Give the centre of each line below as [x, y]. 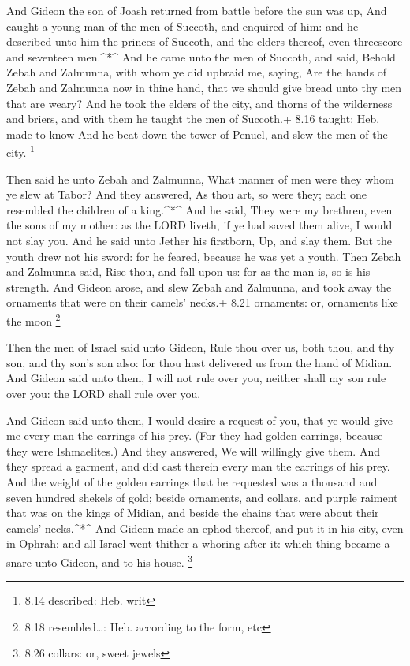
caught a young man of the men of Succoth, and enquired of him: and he [183, 26]
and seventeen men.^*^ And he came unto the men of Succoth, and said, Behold [201, 56]
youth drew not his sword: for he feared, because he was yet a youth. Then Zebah [204, 256]
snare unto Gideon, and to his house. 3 [100, 560]
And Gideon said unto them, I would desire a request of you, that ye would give [200, 420]
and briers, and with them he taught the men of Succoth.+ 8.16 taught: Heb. [193, 119]
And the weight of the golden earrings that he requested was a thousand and [192, 481]
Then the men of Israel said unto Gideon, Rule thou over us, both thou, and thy [201, 347]
